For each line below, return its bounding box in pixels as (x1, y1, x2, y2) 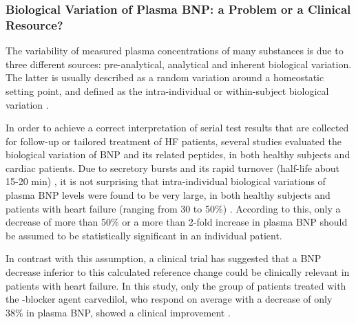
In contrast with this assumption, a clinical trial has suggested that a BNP (6, 251, 322, 266)
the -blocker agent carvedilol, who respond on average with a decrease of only (6, 292, 333, 306)
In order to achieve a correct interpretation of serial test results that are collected (6, 120, 349, 135)
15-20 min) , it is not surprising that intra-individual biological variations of (6, 174, 326, 188)
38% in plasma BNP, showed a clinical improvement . (6, 305, 231, 319)
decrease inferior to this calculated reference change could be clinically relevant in (6, 265, 350, 279)
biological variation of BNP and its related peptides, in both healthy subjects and (6, 147, 350, 162)
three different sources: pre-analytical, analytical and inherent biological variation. (6, 56, 352, 71)
